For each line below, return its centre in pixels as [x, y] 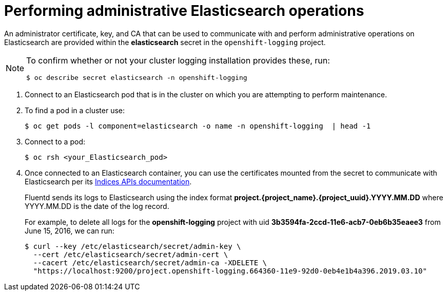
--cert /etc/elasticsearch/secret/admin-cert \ [131, 254]
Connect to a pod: [55, 141]
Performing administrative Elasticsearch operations [184, 11]
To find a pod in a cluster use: [75, 110]
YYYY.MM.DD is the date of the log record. [97, 206]
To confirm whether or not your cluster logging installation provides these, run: [178, 60]
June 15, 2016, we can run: [70, 230]
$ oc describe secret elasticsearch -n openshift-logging [137, 77]
